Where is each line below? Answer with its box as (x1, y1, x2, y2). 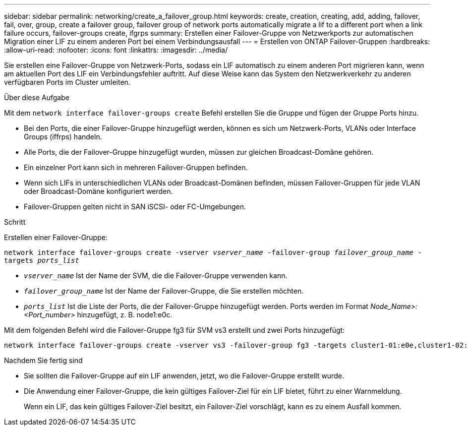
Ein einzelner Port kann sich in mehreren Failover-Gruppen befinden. (24, 163, 248, 172)
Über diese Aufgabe (4, 93, 69, 102)
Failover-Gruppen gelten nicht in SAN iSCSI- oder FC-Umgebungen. (24, 202, 246, 211)
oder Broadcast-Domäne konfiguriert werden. (24, 187, 173, 195)
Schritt (4, 218, 26, 226)
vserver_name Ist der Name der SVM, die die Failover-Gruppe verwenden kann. (24, 271, 288, 280)
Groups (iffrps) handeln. (24, 132, 102, 141)
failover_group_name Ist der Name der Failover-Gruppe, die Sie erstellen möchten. (24, 287, 304, 295)
